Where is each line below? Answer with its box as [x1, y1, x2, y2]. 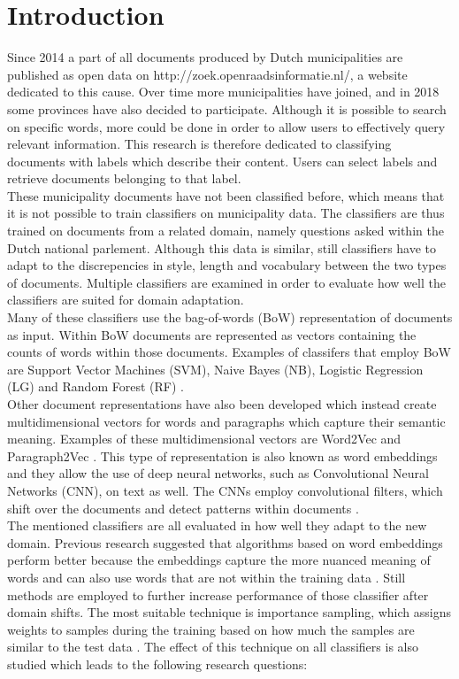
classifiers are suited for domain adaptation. [7, 290, 244, 309]
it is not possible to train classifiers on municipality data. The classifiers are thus [7, 204, 445, 222]
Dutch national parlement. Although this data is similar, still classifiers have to [7, 238, 437, 257]
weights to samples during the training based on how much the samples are [7, 620, 415, 638]
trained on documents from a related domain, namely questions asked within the [7, 221, 444, 240]
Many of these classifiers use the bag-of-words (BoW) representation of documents [7, 308, 453, 327]
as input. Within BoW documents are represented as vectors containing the [7, 325, 417, 343]
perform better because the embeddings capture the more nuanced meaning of [7, 551, 431, 569]
